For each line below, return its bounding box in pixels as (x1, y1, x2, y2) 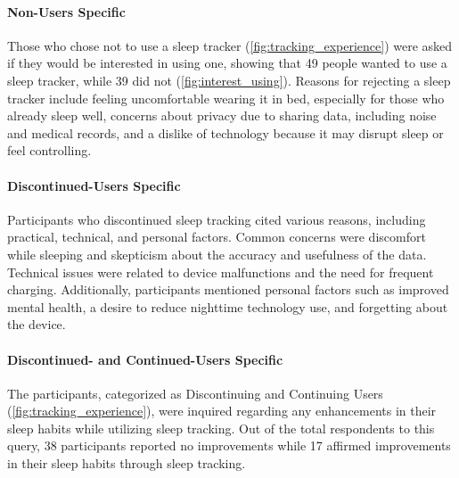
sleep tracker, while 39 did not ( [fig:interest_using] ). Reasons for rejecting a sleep (7, 70, 451, 89)
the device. (7, 315, 66, 334)
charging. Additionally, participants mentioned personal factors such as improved (7, 280, 449, 299)
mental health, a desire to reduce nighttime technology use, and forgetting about (7, 297, 448, 316)
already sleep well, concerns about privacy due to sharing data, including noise (7, 106, 437, 125)
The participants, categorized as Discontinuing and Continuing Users (7, 383, 383, 402)
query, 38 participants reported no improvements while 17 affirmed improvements (7, 436, 451, 455)
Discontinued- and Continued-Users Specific (7, 350, 283, 368)
